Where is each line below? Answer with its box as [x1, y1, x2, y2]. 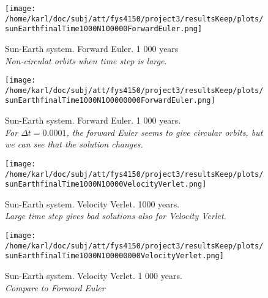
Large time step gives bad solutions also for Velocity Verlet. [5, 209, 226, 222]
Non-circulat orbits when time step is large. [5, 54, 167, 67]
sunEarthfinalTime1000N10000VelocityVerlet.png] [5, 180, 207, 189]
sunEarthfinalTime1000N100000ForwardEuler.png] [5, 24, 203, 34]
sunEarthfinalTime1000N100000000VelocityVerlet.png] [5, 251, 224, 261]
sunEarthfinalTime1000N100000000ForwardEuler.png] [5, 96, 215, 105]
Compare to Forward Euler [5, 281, 105, 294]
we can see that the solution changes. [5, 138, 143, 151]
